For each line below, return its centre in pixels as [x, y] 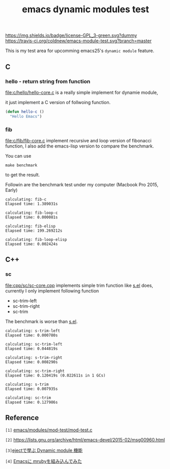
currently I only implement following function [52, 291]
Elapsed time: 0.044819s [32, 349]
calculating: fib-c [26, 199]
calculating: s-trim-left [33, 331]
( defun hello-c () [25, 112]
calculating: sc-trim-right [35, 371]
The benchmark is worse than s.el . [41, 321]
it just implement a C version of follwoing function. [58, 102]
